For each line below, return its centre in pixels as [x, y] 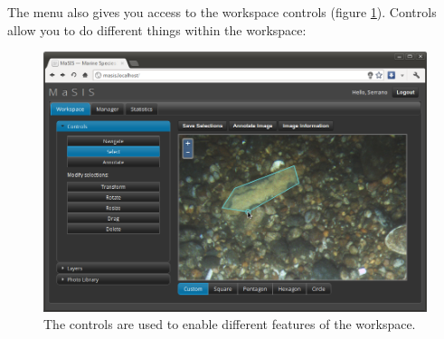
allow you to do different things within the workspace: [157, 29]
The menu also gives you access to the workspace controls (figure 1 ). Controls [222, 12]
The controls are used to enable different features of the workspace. [230, 324]
